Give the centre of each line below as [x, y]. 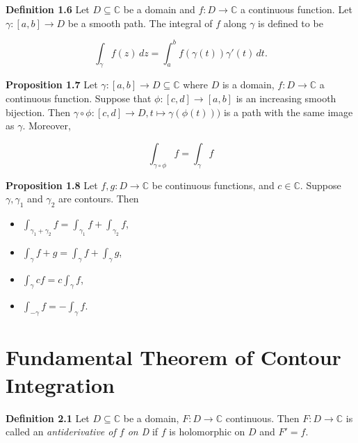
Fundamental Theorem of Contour [173, 357]
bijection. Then [38, 112]
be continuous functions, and [213, 185]
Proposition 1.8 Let [52, 185]
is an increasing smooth [286, 98]
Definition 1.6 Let [48, 9]
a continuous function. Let [296, 9]
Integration [60, 384]
